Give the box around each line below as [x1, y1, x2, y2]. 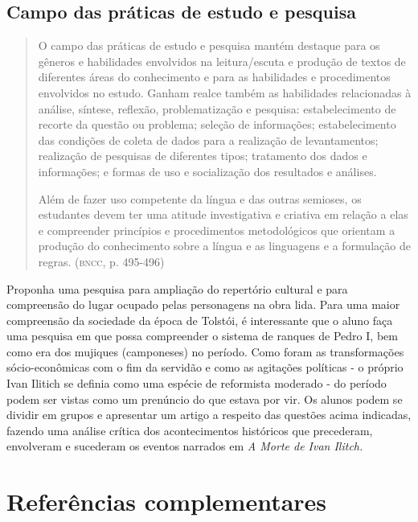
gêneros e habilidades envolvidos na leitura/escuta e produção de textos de [38, 52, 406, 69]
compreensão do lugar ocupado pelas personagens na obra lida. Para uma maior [6, 296, 400, 313]
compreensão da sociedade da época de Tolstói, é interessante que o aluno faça [6, 311, 393, 328]
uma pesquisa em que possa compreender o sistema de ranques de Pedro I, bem [6, 327, 398, 344]
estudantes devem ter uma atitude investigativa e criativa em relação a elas [38, 206, 408, 223]
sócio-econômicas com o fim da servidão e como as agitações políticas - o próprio [6, 359, 404, 376]
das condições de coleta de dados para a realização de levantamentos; [38, 131, 379, 148]
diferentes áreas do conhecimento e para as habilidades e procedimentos [38, 68, 391, 85]
